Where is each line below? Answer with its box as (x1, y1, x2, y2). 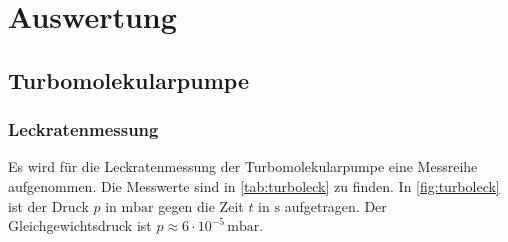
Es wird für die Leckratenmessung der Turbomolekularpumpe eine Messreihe (8, 156, 478, 177)
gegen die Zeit (158, 195, 244, 216)
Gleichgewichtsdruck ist (8, 215, 152, 236)
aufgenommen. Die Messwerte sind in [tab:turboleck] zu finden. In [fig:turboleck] (8, 175, 500, 196)
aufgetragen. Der (284, 195, 387, 216)
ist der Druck (8, 195, 89, 216)
